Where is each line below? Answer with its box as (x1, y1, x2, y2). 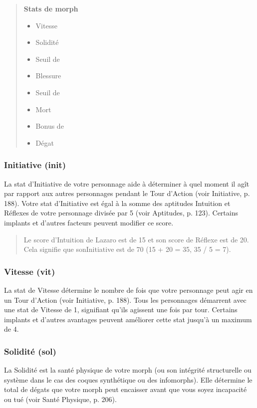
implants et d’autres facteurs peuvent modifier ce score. (4, 217, 174, 227)
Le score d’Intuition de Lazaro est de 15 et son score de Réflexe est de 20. (23, 234, 249, 244)
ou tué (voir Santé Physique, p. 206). (4, 394, 117, 404)
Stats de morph (23, 3, 78, 13)
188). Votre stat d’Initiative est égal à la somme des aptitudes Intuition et (4, 198, 231, 208)
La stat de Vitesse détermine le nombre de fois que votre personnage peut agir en (4, 284, 253, 295)
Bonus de (35, 121, 64, 131)
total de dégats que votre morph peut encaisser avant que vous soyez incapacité (4, 384, 247, 395)
